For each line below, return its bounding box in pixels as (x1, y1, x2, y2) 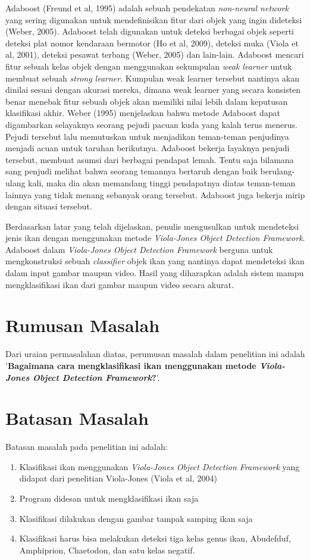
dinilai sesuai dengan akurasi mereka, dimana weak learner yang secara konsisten (5, 83, 301, 96)
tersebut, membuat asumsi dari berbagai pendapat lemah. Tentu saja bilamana (5, 153, 294, 165)
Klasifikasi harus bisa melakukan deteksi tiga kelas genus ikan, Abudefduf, (19, 532, 291, 545)
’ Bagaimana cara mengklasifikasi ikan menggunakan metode (5, 359, 256, 371)
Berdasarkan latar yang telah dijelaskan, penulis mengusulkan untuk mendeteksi (5, 220, 299, 232)
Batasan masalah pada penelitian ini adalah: (5, 440, 168, 453)
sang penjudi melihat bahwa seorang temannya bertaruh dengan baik (5, 165, 258, 177)
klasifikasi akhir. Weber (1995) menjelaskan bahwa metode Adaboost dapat (5, 107, 281, 119)
